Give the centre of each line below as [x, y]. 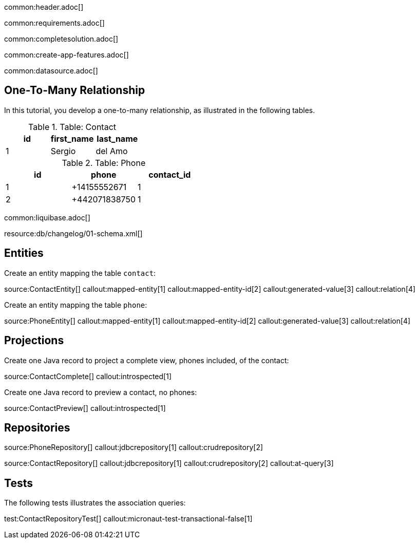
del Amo [112, 151]
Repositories [37, 427]
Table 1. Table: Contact [72, 127]
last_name [117, 138]
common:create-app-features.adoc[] [66, 55]
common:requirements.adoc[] [54, 23]
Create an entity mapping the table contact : [80, 273]
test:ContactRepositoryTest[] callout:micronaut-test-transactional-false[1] [128, 519]
